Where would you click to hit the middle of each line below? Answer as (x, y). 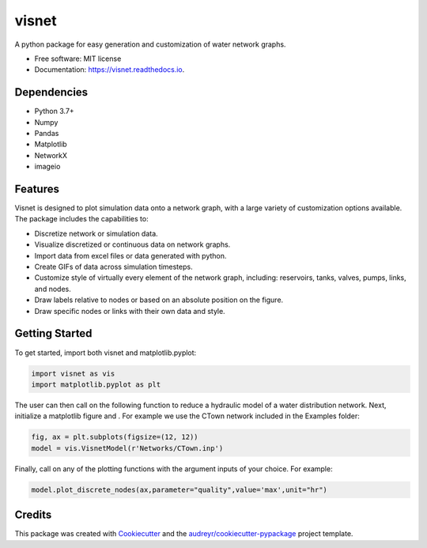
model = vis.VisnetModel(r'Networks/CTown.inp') (127, 448)
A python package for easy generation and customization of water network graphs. (150, 44)
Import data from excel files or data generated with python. (130, 255)
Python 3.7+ (54, 111)
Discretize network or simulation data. (96, 233)
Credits (33, 515)
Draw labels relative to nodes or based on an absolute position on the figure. (159, 300)
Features (37, 189)
